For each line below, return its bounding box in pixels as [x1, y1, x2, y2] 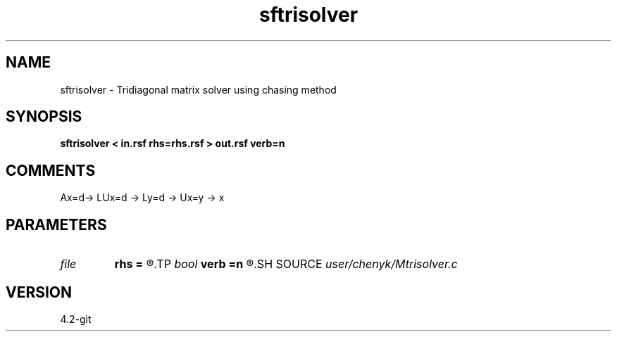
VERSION [6, 283, 73, 301]
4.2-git [60, 312, 92, 325]
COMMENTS [6, 161, 96, 179]
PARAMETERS [6, 215, 107, 234]
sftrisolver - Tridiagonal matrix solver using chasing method [60, 83, 337, 96]
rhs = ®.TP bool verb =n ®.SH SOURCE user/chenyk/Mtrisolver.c [114, 257, 458, 272]
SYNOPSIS [6, 108, 82, 126]
